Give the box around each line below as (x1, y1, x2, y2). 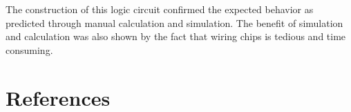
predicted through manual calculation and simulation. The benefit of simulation (6, 15, 343, 30)
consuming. (6, 42, 53, 57)
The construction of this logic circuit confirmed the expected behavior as (6, 2, 314, 16)
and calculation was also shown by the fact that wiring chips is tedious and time (6, 29, 346, 44)
